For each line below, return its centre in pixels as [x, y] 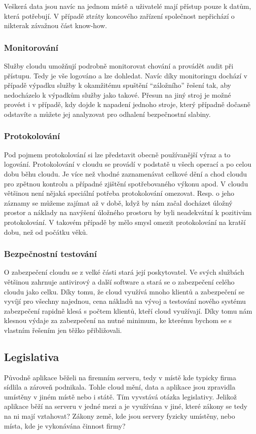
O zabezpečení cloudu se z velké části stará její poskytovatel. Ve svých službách [124, 272]
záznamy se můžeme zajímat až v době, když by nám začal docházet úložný [118, 202]
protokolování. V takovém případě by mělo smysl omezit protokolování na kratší [125, 222]
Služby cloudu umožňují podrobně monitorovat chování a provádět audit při [119, 66]
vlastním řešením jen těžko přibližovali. [63, 330]
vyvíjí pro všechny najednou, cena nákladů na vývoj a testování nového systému [125, 301]
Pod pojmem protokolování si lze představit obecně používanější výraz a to [117, 154]
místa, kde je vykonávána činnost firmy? [65, 425]
